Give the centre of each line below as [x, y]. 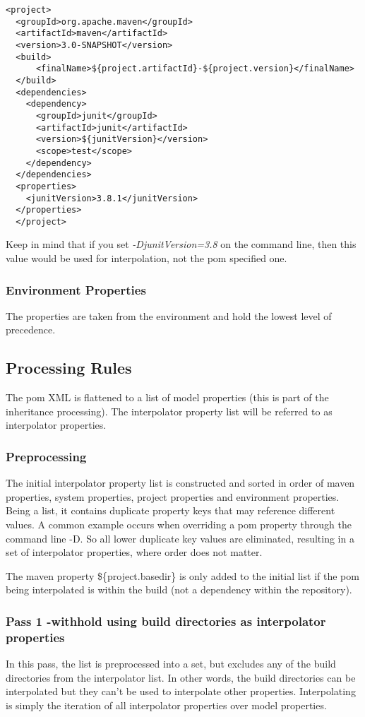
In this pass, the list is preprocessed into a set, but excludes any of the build [171, 664]
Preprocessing [46, 456]
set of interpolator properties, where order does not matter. [134, 552]
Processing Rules [69, 368]
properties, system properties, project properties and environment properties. [173, 496]
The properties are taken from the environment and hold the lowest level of [169, 315]
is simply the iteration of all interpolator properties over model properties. [166, 705]
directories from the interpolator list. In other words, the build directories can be [181, 677]
